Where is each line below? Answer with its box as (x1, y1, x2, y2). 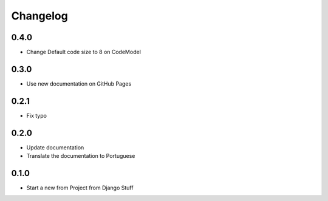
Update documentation (26, 143, 84, 151)
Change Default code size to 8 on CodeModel (26, 49, 141, 56)
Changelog (11, 9, 68, 22)
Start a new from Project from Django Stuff (26, 184, 134, 191)
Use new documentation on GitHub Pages (26, 80, 132, 87)
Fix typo (26, 112, 47, 119)
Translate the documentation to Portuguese (26, 152, 135, 160)
